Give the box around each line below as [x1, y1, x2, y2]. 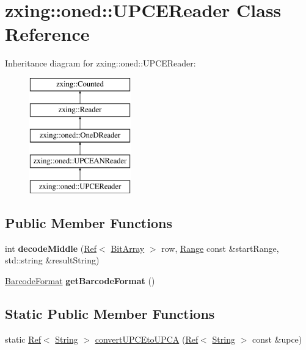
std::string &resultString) [5, 254, 100, 266]
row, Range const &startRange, [161, 241, 279, 254]
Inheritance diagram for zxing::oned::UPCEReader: [5, 57, 196, 70]
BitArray [111, 241, 145, 254]
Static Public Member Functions [5, 304, 215, 323]
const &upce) [252, 332, 302, 345]
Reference [5, 21, 90, 46]
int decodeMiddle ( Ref [5, 241, 97, 254]
